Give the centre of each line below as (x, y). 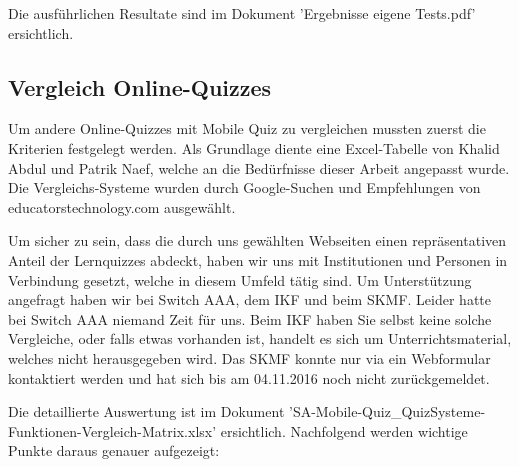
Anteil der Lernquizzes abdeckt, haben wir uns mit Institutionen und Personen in (258, 259)
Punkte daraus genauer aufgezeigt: (114, 450)
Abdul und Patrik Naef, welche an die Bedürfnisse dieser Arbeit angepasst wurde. (259, 167)
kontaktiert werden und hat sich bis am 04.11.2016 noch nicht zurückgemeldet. (249, 377)
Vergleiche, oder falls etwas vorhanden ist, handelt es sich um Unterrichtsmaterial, (260, 338)
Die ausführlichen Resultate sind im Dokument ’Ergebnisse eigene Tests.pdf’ (242, 13)
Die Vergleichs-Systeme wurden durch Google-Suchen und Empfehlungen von (244, 187)
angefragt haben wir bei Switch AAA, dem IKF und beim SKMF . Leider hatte (249, 299)
